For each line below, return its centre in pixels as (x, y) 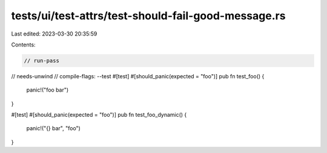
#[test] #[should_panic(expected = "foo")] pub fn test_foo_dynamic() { (99, 115)
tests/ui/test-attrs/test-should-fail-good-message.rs (148, 16)
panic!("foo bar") (48, 90)
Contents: (23, 45)
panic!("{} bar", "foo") (54, 128)
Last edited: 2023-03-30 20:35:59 (54, 34)
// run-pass (42, 61)
